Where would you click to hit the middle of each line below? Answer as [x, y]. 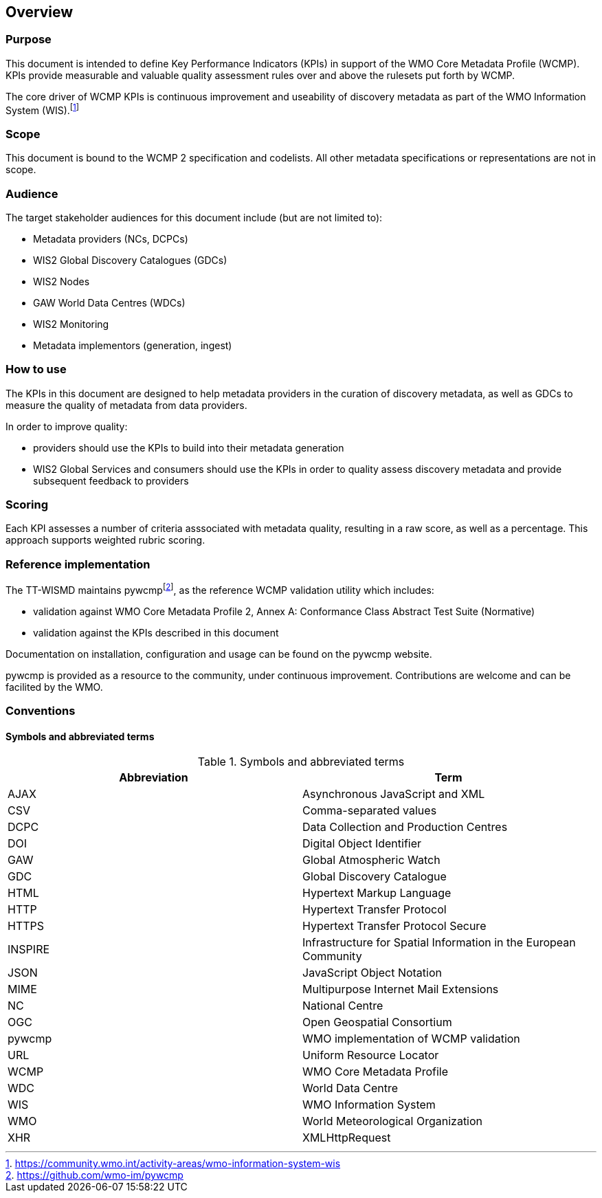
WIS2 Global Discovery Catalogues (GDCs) [130, 260]
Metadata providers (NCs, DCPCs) [111, 239]
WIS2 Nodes [62, 281]
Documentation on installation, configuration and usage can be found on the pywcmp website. [219, 654]
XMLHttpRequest [347, 1138]
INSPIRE [29, 950]
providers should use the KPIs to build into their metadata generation [189, 447]
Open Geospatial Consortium [377, 1022]
